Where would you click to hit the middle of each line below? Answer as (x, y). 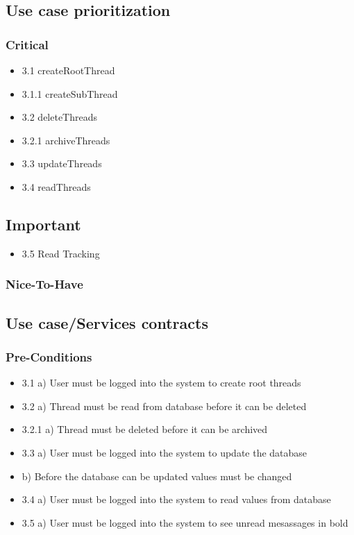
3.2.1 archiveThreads (66, 140)
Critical (27, 44)
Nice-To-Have (44, 284)
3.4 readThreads (56, 186)
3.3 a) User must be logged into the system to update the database (165, 452)
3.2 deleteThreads (60, 117)
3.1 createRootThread (68, 70)
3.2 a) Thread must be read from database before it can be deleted (164, 406)
